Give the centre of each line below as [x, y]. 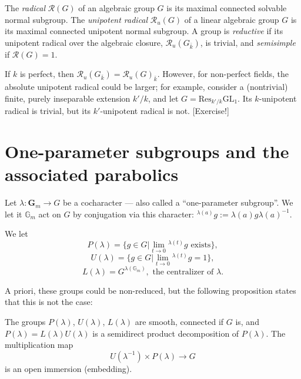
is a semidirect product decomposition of [166, 333]
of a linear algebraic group [232, 19]
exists [201, 245]
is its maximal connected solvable [227, 8]
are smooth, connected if [179, 321]
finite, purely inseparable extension [68, 98]
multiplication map [39, 345]
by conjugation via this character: [133, 214]
